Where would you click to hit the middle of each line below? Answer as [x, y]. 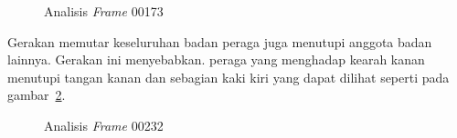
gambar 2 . [37, 95]
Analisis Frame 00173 [104, 11]
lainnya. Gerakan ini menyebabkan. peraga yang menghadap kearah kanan [216, 59]
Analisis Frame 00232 [104, 125]
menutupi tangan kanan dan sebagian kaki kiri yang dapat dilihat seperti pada [228, 77]
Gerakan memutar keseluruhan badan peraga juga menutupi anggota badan [220, 41]
